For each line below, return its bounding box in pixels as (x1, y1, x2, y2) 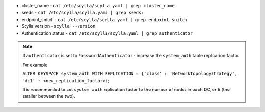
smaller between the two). (22, 93, 76, 99)
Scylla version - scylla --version (21, 23, 96, 29)
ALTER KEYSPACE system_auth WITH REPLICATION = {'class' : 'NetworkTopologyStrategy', (22, 71, 238, 77)
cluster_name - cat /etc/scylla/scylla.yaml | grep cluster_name (21, 3, 175, 8)
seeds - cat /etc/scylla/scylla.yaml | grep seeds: (21, 10, 144, 16)
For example (22, 62, 48, 67)
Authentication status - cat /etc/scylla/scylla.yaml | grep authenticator (21, 30, 193, 36)
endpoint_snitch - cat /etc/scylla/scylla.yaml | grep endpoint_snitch (21, 16, 187, 22)
